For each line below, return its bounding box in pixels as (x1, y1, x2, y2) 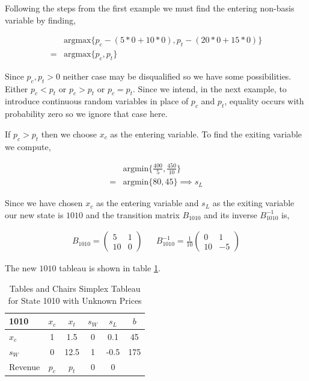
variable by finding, (5, 13, 76, 26)
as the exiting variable (212, 197, 295, 209)
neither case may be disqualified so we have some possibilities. (63, 69, 292, 82)
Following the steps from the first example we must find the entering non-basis (5, 2, 295, 14)
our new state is (5, 208, 64, 221)
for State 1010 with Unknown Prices (8, 294, 142, 306)
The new (5, 262, 37, 274)
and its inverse (204, 208, 257, 221)
